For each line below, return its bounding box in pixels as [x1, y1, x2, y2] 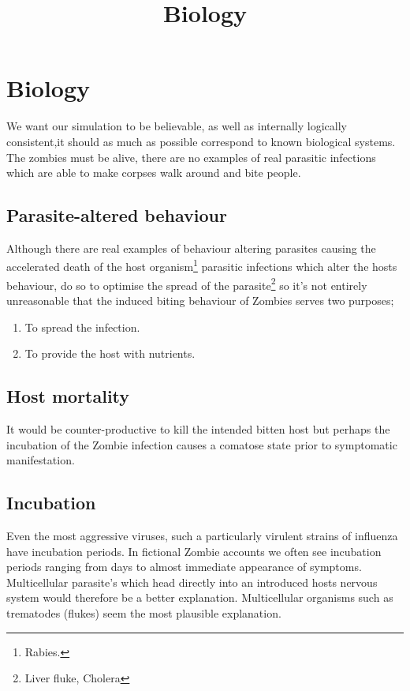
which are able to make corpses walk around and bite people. [6, 164, 301, 181]
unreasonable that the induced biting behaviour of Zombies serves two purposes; [6, 291, 394, 308]
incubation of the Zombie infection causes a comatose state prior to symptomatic [6, 436, 397, 453]
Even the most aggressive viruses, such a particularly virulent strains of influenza [6, 527, 398, 543]
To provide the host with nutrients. [24, 345, 196, 362]
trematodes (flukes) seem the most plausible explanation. [6, 604, 281, 621]
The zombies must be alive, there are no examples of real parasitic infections [6, 148, 376, 165]
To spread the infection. [24, 318, 140, 335]
